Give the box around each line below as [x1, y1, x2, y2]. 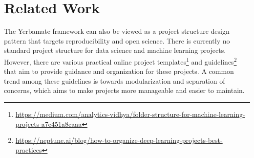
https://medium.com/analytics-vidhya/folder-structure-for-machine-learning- [15, 109, 245, 119]
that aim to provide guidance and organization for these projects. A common [4, 66, 234, 76]
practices [15, 144, 42, 155]
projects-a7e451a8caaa [15, 118, 82, 129]
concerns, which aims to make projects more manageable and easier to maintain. [4, 85, 245, 95]
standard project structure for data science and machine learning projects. [4, 45, 226, 55]
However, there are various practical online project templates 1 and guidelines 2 [4, 55, 237, 67]
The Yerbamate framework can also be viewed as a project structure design [4, 26, 230, 36]
